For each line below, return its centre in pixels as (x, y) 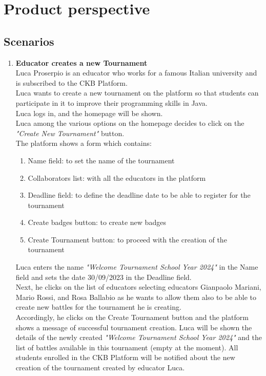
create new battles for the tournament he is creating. (98, 307)
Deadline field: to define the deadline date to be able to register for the (139, 195)
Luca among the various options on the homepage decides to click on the (130, 123)
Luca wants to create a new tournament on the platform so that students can (137, 93)
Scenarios (29, 41)
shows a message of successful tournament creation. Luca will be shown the (134, 327)
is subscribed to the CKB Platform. (71, 82)
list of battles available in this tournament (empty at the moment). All (127, 347)
